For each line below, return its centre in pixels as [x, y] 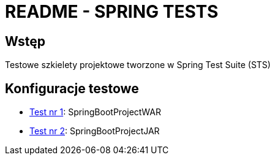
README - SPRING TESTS [112, 12]
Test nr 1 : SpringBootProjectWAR [95, 112]
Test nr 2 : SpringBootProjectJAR [95, 131]
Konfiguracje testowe [72, 88]
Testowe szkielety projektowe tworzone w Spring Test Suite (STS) [138, 65]
